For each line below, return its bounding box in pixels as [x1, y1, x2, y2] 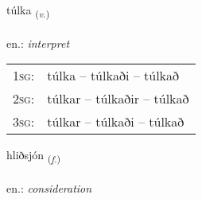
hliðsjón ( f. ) [6, 146, 61, 166]
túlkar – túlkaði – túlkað [47, 112, 185, 131]
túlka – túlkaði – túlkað [47, 66, 180, 85]
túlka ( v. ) [6, 2, 50, 20]
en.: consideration [6, 180, 92, 197]
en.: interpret [6, 34, 70, 51]
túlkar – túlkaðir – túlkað [47, 89, 189, 108]
